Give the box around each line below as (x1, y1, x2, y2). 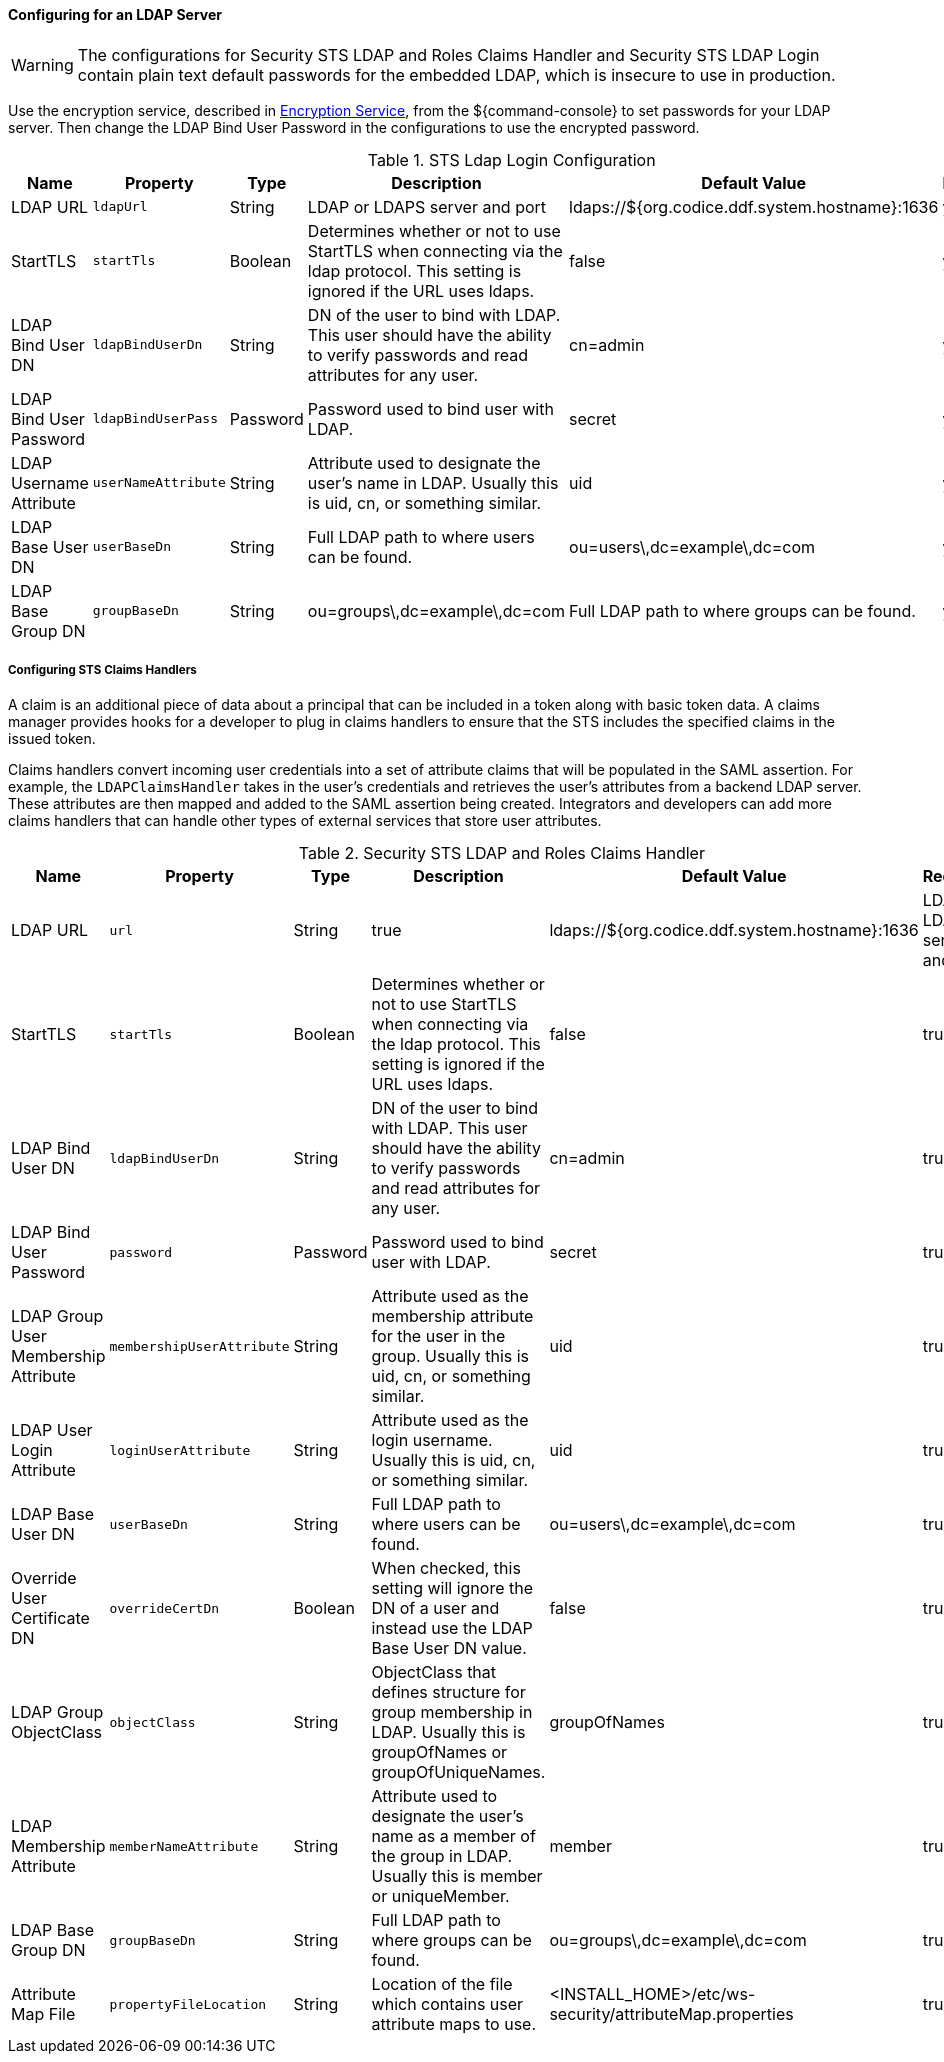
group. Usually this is (371, 1346, 530, 1367)
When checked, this (371, 1558, 521, 1579)
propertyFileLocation (109, 1996, 267, 2012)
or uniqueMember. (371, 1886, 510, 1907)
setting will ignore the (371, 1578, 534, 1599)
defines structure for (371, 1682, 526, 1703)
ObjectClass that (371, 1662, 497, 1683)
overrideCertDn (109, 1600, 220, 1616)
